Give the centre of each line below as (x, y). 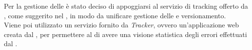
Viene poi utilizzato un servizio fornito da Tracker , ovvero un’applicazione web (121, 25)
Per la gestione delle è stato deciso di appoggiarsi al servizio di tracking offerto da (126, 6)
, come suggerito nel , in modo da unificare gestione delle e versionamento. (115, 15)
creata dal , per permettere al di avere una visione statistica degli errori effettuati (126, 34)
